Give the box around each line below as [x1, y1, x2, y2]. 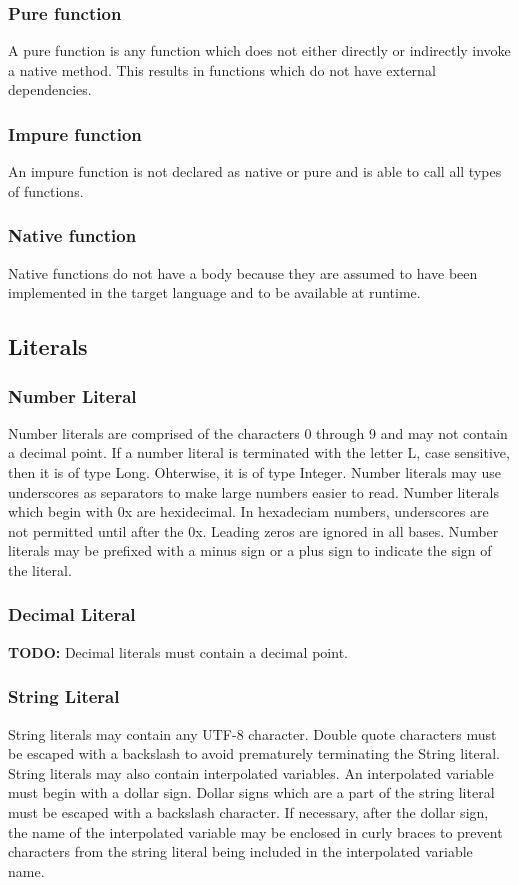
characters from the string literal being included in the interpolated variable [8, 841, 473, 862]
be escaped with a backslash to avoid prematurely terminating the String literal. [8, 743, 500, 764]
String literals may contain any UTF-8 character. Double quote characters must [8, 723, 497, 744]
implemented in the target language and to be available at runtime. [8, 282, 421, 303]
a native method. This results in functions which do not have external [8, 59, 436, 80]
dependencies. [8, 79, 92, 100]
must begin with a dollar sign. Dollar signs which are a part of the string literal [8, 782, 495, 803]
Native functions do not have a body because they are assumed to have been [8, 262, 478, 283]
